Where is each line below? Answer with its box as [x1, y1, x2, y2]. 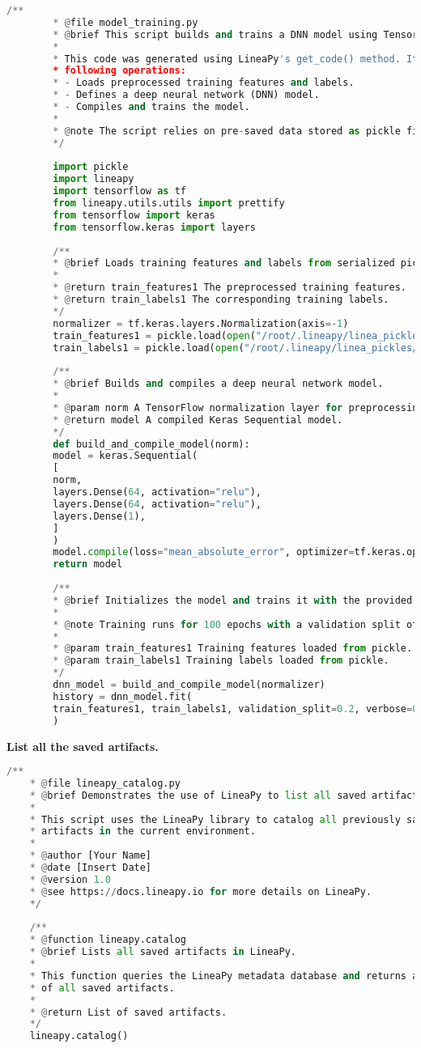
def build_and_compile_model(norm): [53, 438, 250, 450]
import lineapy [53, 173, 134, 185]
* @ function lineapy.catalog [29, 934, 186, 946]
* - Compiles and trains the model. [53, 101, 250, 112]
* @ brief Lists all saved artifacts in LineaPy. [29, 946, 297, 958]
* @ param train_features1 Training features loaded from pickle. [53, 643, 413, 655]
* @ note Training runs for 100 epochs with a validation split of [53, 618, 419, 630]
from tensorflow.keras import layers [53, 221, 256, 233]
